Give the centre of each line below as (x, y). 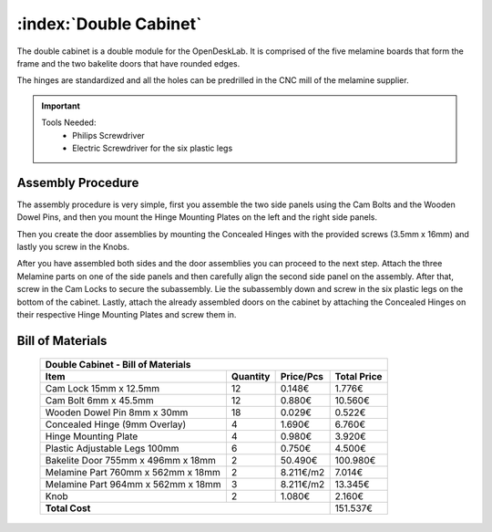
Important (61, 106)
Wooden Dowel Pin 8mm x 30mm (117, 412)
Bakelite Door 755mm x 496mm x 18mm (130, 461)
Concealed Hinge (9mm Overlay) (116, 424)
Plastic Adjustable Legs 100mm (112, 449)
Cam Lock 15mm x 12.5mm (102, 389)
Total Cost (68, 508)
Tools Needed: (69, 122)
